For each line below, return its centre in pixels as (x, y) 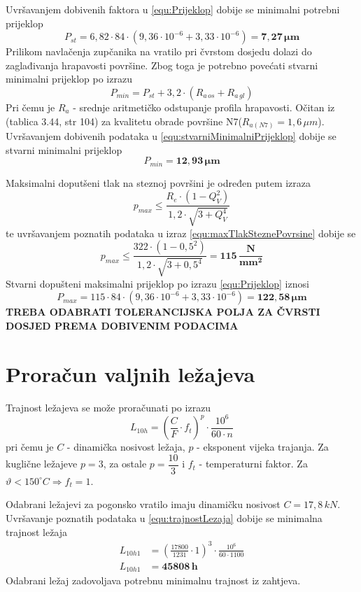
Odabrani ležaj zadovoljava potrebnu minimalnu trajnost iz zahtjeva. (153, 580)
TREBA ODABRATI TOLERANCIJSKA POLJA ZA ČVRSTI (163, 312)
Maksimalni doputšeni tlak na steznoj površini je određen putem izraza (158, 182)
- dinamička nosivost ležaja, (126, 447)
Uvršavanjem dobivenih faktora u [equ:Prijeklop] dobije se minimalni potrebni (173, 9)
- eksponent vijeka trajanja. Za (263, 447)
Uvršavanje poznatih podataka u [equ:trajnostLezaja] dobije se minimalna (164, 518)
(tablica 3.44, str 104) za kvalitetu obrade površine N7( (124, 121)
